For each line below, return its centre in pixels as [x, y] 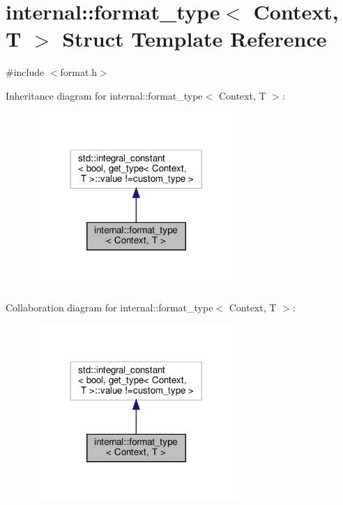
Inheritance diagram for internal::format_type [104, 95]
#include [25, 72]
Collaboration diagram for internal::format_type [109, 307]
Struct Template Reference [195, 39]
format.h [79, 72]
